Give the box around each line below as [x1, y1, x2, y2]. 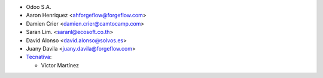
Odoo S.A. [26, 4, 51, 10]
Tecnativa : [26, 54, 52, 61]
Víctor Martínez [41, 61, 80, 68]
